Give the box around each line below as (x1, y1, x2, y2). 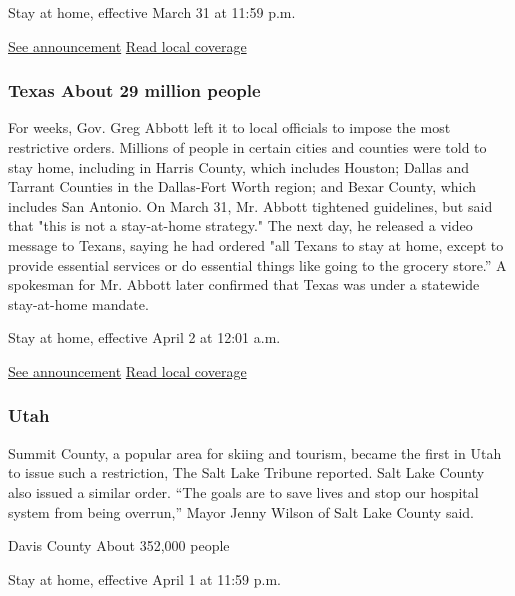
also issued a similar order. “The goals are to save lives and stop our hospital (8, 481, 479, 502)
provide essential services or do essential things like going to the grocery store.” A (8, 254, 507, 275)
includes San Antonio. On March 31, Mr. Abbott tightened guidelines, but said (8, 195, 493, 216)
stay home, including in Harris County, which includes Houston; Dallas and (8, 156, 470, 177)
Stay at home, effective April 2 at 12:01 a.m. (8, 327, 281, 348)
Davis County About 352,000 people (8, 535, 230, 556)
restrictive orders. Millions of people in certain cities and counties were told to (8, 137, 487, 157)
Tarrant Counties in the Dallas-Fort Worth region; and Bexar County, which (8, 176, 477, 197)
